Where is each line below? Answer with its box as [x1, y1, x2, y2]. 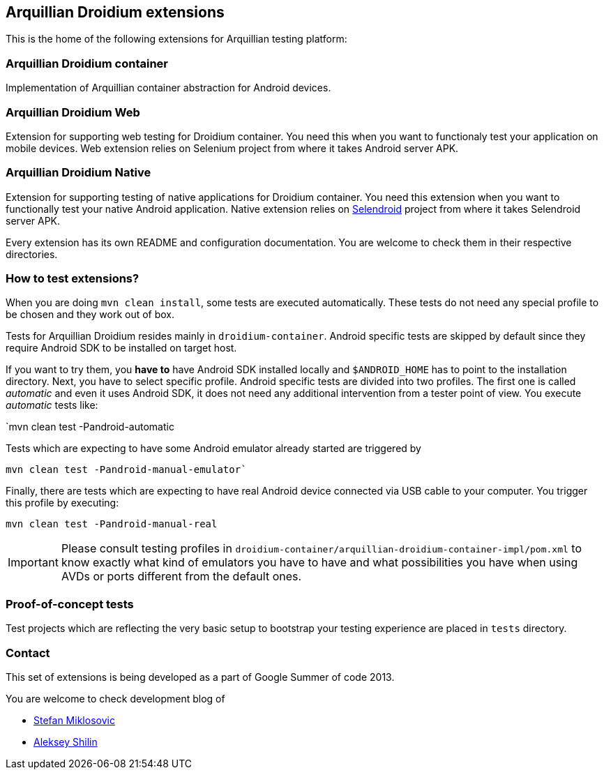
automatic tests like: [6, 399, 98, 412]
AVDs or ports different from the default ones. [61, 569, 302, 584]
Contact [6, 645, 50, 660]
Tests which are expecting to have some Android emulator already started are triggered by [6, 442, 421, 455]
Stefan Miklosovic [33, 714, 115, 726]
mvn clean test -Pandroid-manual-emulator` [6, 464, 247, 476]
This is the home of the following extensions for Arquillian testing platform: [6, 33, 347, 45]
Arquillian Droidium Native [6, 165, 151, 180]
